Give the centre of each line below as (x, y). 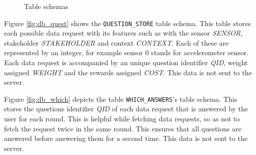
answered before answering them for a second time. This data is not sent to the (126, 138)
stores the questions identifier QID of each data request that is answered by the (126, 109)
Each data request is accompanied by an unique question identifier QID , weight (126, 62)
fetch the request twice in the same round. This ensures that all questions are (123, 128)
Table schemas (46, 6)
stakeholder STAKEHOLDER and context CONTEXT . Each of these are (116, 42)
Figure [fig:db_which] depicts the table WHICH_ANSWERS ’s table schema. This (121, 99)
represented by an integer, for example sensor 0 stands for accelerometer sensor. (126, 52)
